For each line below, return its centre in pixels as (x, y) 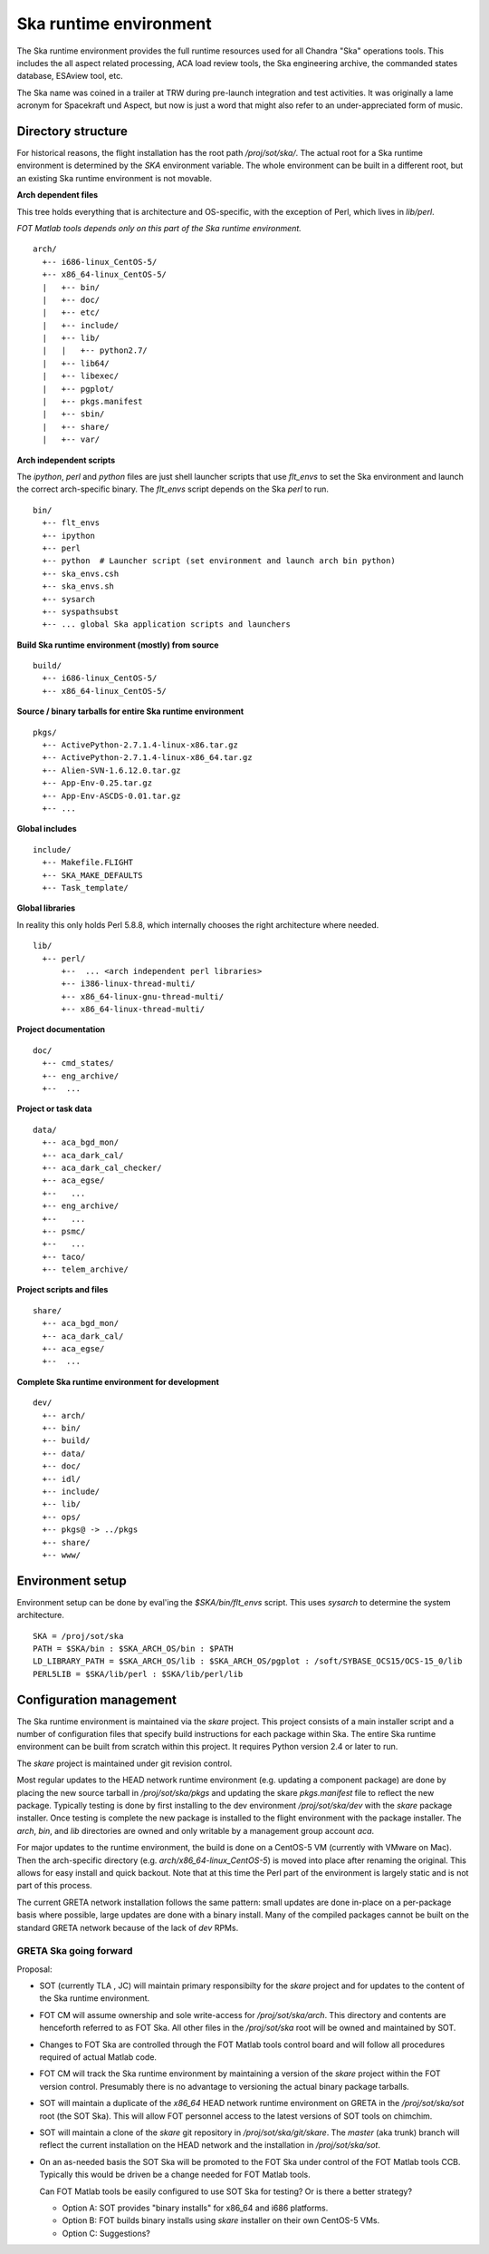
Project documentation (61, 1029)
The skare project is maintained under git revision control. (125, 1763)
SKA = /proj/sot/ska (78, 1636)
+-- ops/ (62, 1517)
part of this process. (54, 1886)
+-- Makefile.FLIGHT (88, 863)
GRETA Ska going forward (75, 1951)
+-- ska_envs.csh (81, 573)
